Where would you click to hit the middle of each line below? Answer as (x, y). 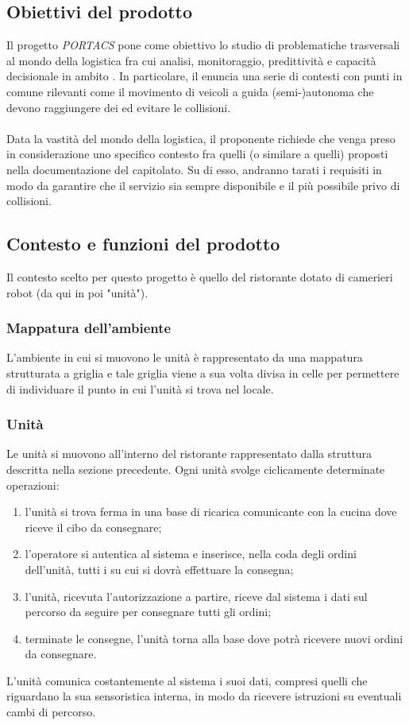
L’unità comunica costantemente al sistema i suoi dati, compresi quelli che (187, 680)
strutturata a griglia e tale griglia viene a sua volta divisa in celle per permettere (203, 372)
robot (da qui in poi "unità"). (77, 292)
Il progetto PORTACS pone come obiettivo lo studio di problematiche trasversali (203, 45)
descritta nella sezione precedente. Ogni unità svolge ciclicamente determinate (196, 469)
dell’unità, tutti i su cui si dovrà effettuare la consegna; (159, 569)
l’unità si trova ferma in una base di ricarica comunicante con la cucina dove (211, 512)
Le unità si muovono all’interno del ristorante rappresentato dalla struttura (189, 454)
